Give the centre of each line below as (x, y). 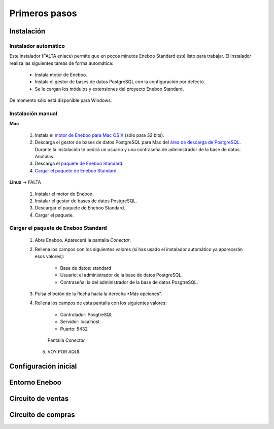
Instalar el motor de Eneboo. (64, 194)
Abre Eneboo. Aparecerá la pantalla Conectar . (83, 240)
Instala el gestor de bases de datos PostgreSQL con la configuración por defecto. (120, 82)
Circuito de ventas (39, 399)
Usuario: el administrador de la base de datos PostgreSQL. (121, 275)
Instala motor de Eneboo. (61, 75)
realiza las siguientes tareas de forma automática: (61, 63)
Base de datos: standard (86, 268)
